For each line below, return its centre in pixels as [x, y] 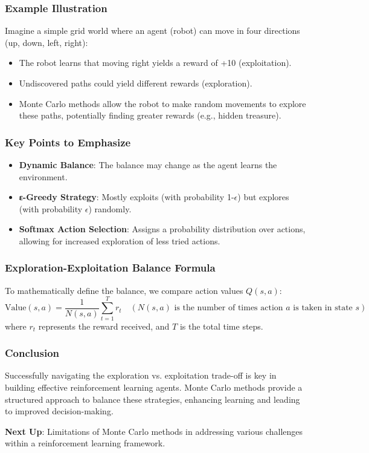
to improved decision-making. [59, 411]
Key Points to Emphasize [68, 142]
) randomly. [110, 208]
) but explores [263, 197]
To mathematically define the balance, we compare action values [124, 290]
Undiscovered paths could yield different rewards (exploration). [136, 83]
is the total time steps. [221, 326]
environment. [43, 176]
